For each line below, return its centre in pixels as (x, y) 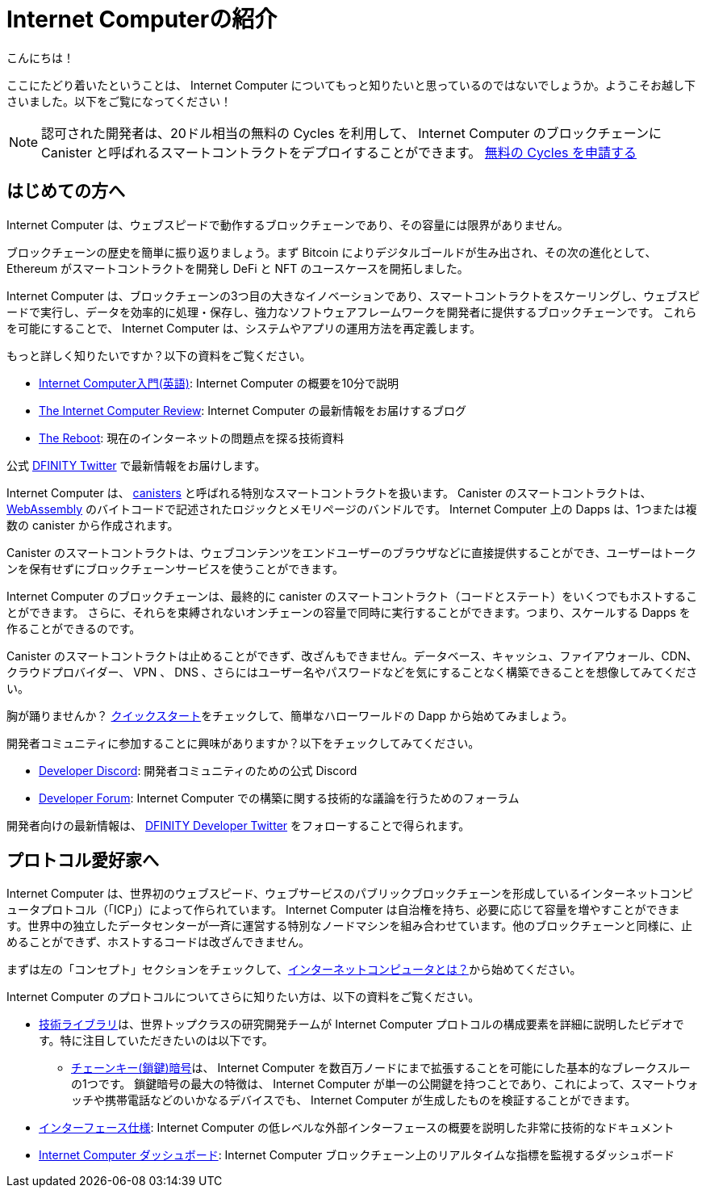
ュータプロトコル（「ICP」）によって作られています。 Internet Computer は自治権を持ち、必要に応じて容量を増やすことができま (343, 910)
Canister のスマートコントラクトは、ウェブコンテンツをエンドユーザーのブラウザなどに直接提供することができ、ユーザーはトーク (351, 552)
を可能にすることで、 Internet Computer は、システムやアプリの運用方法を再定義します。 (244, 328)
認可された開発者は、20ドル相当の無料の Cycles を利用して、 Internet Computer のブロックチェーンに (351, 133)
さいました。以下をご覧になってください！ (119, 101)
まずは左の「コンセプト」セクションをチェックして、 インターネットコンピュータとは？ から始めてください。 (294, 970)
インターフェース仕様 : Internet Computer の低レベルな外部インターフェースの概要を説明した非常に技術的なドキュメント (357, 1128)
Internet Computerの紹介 (142, 19)
